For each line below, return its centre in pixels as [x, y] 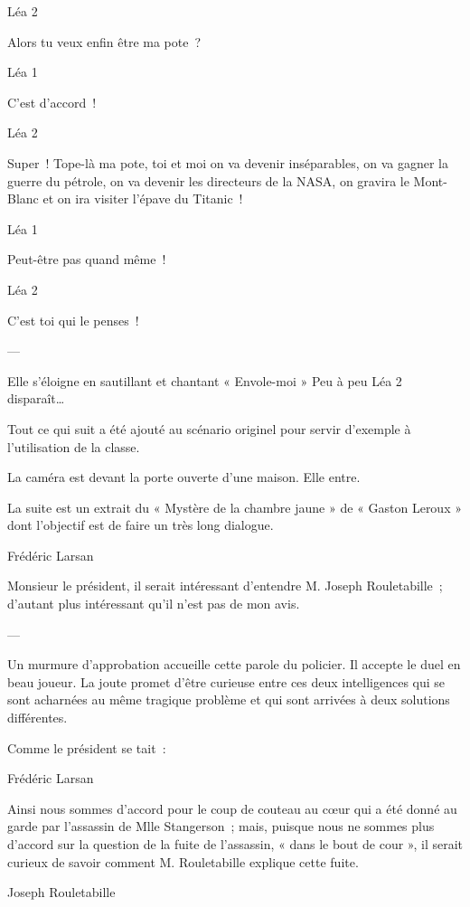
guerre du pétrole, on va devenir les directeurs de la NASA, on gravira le [208, 180]
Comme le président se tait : [87, 747]
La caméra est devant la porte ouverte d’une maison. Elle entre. [184, 477]
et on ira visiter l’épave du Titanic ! [143, 198]
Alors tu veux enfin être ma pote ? [104, 41]
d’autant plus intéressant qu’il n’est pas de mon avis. [154, 604]
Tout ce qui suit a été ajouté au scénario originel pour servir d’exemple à [209, 428]
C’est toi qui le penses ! [73, 320]
